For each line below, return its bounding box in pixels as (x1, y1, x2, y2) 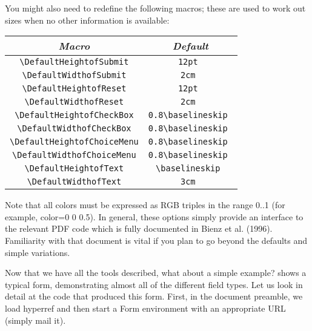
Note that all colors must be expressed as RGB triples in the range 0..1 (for (5, 198, 285, 211)
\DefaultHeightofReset (22, 84, 127, 94)
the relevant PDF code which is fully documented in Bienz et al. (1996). (5, 222, 273, 235)
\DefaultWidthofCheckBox (17, 123, 131, 134)
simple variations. (5, 246, 70, 258)
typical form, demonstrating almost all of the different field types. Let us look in (5, 278, 303, 290)
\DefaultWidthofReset (24, 97, 124, 107)
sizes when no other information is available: (5, 13, 170, 26)
